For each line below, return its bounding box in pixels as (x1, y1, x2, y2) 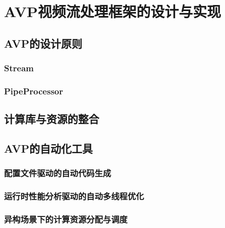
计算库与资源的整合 (4, 111, 99, 127)
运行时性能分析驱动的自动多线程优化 (4, 190, 144, 202)
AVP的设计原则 (4, 35, 83, 51)
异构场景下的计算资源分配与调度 (4, 213, 128, 225)
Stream (4, 62, 34, 74)
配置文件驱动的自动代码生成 (4, 167, 111, 179)
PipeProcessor (4, 84, 63, 97)
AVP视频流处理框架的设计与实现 (4, 1, 221, 22)
